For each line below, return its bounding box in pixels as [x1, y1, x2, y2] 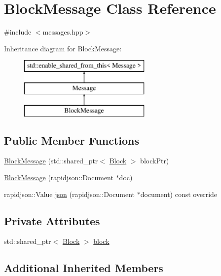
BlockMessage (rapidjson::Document [4, 172, 113, 183]
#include [4, 27, 32, 37]
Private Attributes [4, 213, 100, 228]
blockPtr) [140, 156, 169, 166]
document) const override [140, 189, 218, 199]
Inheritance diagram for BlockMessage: [4, 43, 122, 53]
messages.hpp [42, 27, 83, 37]
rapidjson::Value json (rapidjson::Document [4, 189, 135, 199]
